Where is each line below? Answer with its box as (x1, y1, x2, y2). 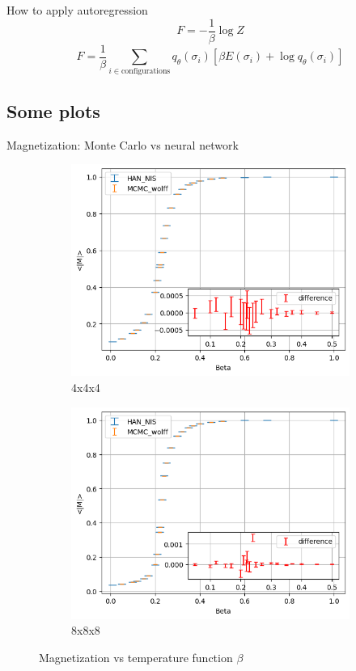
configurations (121, 67, 171, 76)
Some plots (6, 98, 100, 123)
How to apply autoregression (6, 2, 148, 18)
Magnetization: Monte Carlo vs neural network (6, 136, 239, 153)
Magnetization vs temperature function (39, 648, 233, 665)
